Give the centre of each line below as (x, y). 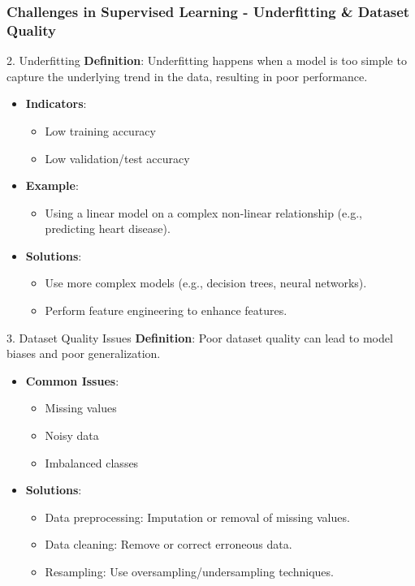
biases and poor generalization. (84, 353)
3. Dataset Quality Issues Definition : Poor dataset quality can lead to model (200, 337)
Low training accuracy (100, 130)
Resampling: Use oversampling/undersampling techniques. (189, 572)
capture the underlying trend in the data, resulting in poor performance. (187, 76)
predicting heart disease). (108, 228)
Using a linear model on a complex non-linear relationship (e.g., (203, 212)
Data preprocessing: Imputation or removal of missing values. (197, 517)
